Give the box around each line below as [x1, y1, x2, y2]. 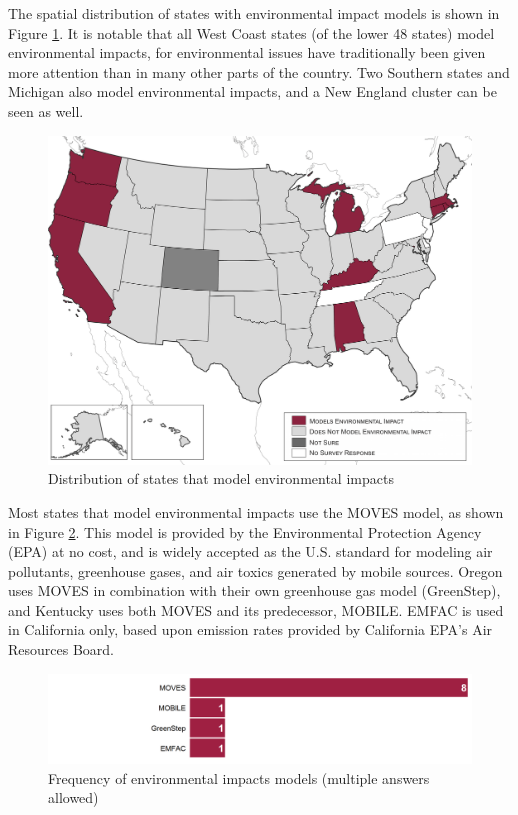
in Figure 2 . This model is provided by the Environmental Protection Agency [8, 521, 482, 542]
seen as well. [8, 100, 84, 121]
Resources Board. [8, 639, 114, 660]
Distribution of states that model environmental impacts [48, 468, 394, 489]
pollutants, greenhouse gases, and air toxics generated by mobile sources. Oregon [8, 560, 503, 581]
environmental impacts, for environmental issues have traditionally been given [8, 42, 486, 63]
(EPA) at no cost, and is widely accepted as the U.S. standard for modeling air [8, 541, 493, 562]
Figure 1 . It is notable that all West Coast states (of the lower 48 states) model [8, 22, 495, 43]
